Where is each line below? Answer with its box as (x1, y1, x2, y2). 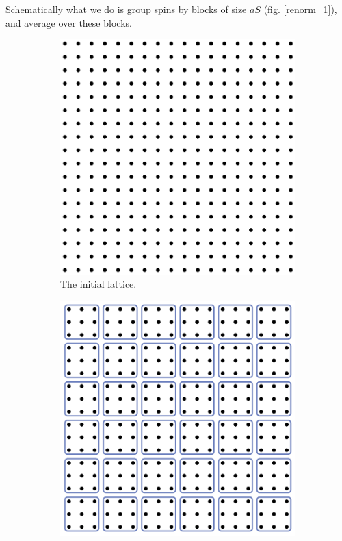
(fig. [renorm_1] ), (263, 2, 337, 16)
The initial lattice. (60, 277, 137, 291)
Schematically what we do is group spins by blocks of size (5, 2, 247, 16)
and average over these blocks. (5, 15, 132, 29)
